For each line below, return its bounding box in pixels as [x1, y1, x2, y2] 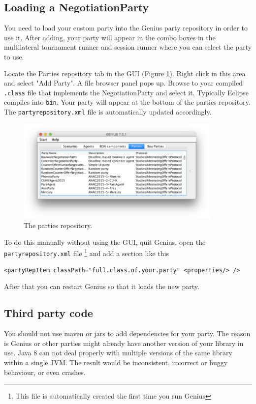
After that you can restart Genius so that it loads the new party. [4, 281, 199, 291]
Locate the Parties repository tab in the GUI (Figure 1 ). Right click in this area [4, 68, 246, 78]
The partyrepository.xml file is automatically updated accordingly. [4, 107, 212, 117]
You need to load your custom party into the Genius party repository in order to [4, 23, 248, 33]
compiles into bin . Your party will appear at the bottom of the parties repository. [4, 97, 251, 107]
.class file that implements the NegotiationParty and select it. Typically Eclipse [4, 87, 249, 97]
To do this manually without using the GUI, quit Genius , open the [4, 236, 206, 247]
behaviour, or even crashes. [4, 367, 86, 377]
